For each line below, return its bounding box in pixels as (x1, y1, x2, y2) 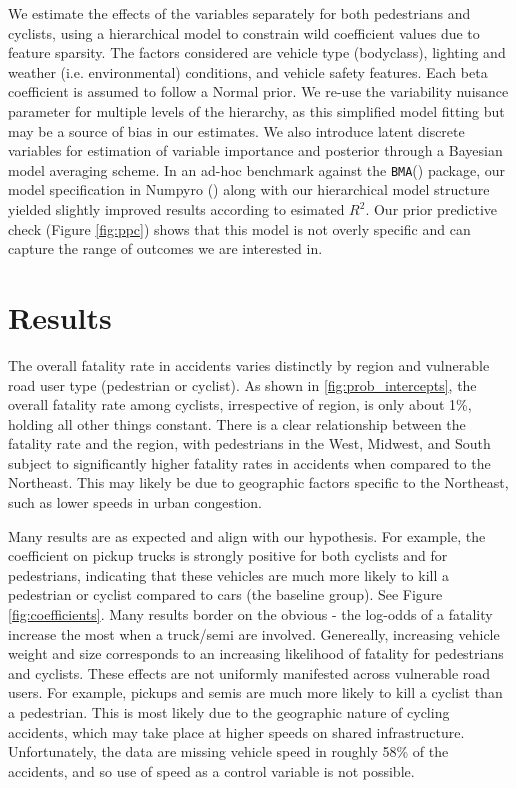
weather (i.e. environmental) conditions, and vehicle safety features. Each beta (8, 61, 488, 82)
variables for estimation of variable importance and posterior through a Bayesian (8, 140, 503, 161)
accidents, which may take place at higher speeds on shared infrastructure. (8, 721, 465, 742)
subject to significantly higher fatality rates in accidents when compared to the (8, 452, 491, 473)
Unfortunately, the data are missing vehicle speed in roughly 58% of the (8, 741, 449, 762)
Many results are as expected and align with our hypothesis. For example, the (8, 525, 486, 546)
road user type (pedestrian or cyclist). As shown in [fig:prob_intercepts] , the (8, 374, 477, 395)
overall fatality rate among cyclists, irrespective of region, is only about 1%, (8, 394, 472, 415)
